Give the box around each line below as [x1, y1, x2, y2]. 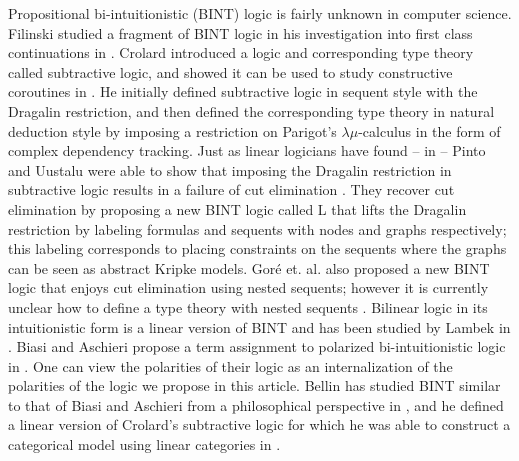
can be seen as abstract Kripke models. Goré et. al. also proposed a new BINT [8, 257, 490, 278]
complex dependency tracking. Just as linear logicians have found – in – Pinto [8, 140, 486, 161]
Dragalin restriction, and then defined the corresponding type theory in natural [8, 100, 495, 121]
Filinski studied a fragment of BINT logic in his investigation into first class [8, 22, 473, 43]
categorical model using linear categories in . [8, 434, 281, 455]
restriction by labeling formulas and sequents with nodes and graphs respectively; [8, 218, 507, 239]
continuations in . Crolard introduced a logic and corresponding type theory [8, 42, 474, 63]
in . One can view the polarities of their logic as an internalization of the [8, 355, 453, 376]
